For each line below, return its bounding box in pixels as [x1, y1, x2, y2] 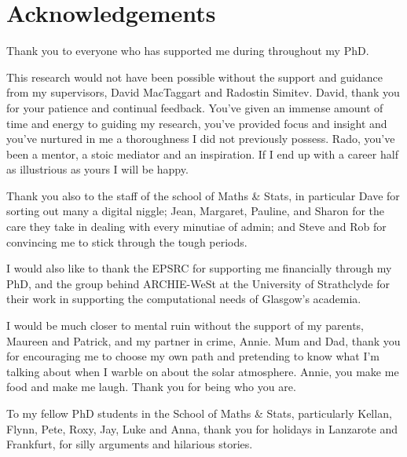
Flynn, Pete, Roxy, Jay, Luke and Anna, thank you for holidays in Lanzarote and [6, 420, 398, 437]
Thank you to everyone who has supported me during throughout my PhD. [6, 42, 369, 59]
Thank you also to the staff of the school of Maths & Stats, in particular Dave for [6, 187, 400, 203]
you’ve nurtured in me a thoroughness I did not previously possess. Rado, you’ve [6, 130, 395, 147]
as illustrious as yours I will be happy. [6, 161, 189, 177]
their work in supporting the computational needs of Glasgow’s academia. [6, 291, 361, 307]
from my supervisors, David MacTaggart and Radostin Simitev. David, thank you [6, 84, 400, 101]
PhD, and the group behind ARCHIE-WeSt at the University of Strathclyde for [6, 275, 390, 291]
